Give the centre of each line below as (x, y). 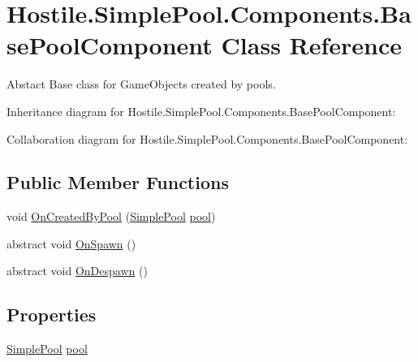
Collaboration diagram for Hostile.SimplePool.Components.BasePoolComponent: (207, 138)
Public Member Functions (118, 182)
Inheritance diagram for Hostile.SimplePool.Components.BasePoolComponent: (201, 111)
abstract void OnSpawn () (71, 243)
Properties (52, 315)
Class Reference (312, 45)
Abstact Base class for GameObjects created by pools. (141, 84)
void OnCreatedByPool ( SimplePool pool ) (111, 216)
